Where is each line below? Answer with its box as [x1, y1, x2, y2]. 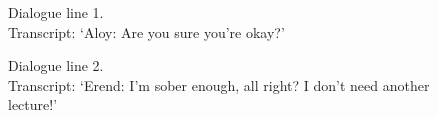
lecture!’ [8, 94, 58, 115]
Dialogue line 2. [8, 55, 104, 76]
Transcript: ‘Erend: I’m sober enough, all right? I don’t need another [8, 74, 430, 95]
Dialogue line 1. [8, 2, 104, 22]
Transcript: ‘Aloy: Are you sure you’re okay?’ [8, 21, 285, 42]
